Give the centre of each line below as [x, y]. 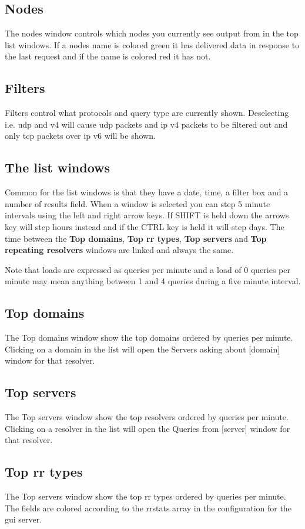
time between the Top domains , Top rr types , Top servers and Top [136, 238]
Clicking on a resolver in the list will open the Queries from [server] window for [148, 428]
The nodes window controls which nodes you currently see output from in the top [152, 33]
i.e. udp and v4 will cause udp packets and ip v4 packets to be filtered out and [146, 124]
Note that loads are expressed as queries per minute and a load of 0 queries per [148, 269]
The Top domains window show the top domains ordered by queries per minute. [149, 337]
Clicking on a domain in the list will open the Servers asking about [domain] [143, 349]
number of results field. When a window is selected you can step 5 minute [138, 203]
